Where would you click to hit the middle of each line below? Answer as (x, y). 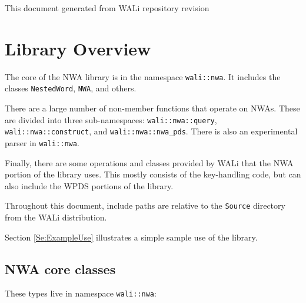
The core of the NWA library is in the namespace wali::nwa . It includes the (143, 76)
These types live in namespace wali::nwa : (81, 293)
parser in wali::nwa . (42, 142)
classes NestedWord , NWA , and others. (71, 88)
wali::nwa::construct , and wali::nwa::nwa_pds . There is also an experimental (151, 131)
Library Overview (78, 48)
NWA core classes (60, 269)
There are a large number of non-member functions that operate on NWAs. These (152, 108)
